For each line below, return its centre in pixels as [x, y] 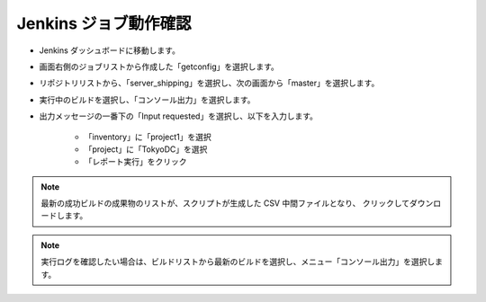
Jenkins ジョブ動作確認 [104, 23]
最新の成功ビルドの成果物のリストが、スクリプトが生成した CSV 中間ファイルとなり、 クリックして [225, 203]
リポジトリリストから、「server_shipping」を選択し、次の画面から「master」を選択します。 [209, 83]
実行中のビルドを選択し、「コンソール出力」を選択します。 [147, 100]
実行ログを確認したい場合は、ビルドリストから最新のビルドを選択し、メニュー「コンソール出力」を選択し [238, 262]
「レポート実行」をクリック [135, 162]
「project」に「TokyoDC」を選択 [146, 149]
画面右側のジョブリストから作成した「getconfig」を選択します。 [159, 67]
